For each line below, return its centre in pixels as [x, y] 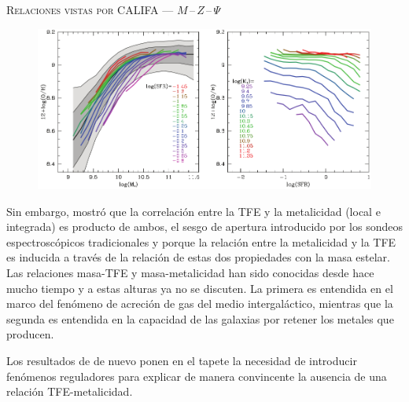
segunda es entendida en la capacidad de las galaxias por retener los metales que [200, 318]
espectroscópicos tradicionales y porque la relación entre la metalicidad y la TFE [201, 241]
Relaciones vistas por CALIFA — [90, 9]
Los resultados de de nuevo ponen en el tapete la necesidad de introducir [182, 360]
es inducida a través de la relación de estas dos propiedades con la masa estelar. [198, 257]
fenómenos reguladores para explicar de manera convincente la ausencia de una [197, 376]
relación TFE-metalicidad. [70, 391]
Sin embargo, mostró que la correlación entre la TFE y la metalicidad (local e [193, 211]
